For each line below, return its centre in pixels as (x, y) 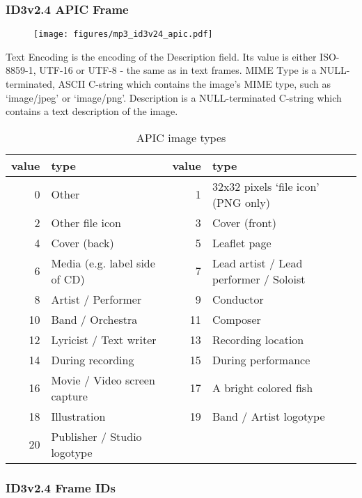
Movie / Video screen (103, 380)
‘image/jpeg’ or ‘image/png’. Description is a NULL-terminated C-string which (174, 97)
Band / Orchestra (94, 319)
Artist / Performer (96, 299)
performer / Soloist (259, 279)
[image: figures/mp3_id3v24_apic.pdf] (123, 34)
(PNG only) (241, 202)
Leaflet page (242, 242)
